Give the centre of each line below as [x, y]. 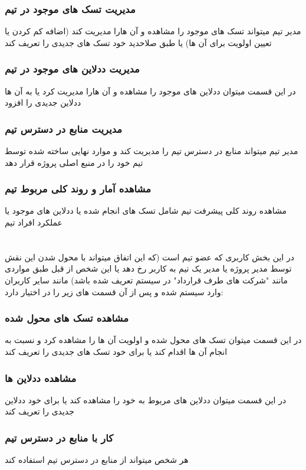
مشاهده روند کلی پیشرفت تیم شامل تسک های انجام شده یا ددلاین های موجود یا [146, 210]
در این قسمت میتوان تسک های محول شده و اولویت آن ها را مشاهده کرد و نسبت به [153, 340]
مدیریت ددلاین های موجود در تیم [72, 69]
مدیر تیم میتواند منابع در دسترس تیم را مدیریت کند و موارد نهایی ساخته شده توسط [152, 151]
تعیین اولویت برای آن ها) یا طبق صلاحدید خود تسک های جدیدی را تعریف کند [138, 42]
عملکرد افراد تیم [34, 222]
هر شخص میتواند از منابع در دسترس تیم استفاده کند [97, 460]
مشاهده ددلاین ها [41, 378]
